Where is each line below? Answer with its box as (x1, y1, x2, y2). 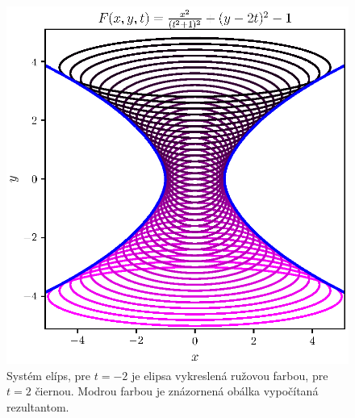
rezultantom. (6, 398, 69, 415)
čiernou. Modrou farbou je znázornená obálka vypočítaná (35, 382, 319, 399)
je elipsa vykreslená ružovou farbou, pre (131, 366, 328, 383)
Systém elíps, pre (6, 366, 91, 383)
